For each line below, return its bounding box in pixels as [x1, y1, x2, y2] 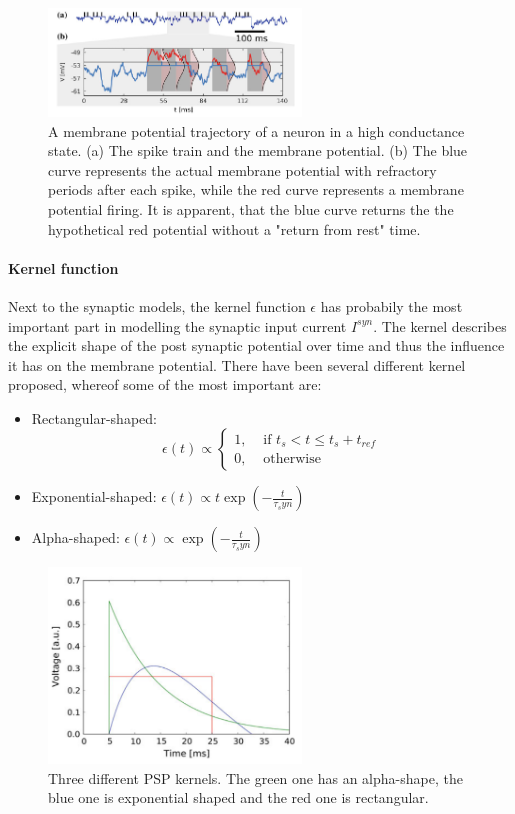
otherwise [263, 452, 321, 467]
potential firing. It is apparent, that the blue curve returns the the [48, 198, 454, 219]
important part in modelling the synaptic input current [8, 315, 347, 336]
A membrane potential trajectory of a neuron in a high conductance [48, 120, 465, 141]
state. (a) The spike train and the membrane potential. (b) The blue [48, 140, 468, 161]
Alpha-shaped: [31, 527, 120, 548]
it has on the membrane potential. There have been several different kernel [8, 354, 466, 375]
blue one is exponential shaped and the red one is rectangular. [48, 787, 429, 808]
